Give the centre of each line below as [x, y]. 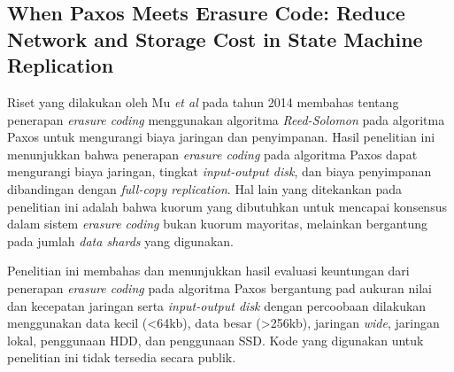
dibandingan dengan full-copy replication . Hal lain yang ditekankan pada [205, 188]
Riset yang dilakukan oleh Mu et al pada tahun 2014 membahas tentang [203, 101]
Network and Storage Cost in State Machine [215, 39]
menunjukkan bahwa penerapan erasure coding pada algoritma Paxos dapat [212, 154]
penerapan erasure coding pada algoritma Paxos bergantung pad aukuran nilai [219, 287]
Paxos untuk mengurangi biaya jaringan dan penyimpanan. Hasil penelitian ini [221, 137]
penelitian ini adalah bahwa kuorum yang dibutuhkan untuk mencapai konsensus [227, 206]
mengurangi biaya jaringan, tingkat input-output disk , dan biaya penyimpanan [219, 171]
